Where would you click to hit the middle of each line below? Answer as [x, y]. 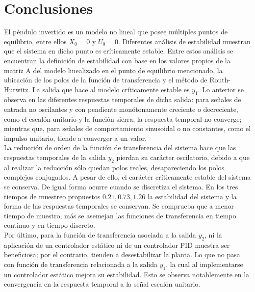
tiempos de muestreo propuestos [52, 196]
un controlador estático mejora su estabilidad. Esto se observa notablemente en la [127, 274]
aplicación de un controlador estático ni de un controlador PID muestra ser [117, 245]
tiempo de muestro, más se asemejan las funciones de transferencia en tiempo [120, 215]
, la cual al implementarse [204, 264]
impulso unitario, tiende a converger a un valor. [76, 138]
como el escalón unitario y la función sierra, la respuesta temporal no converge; [123, 119]
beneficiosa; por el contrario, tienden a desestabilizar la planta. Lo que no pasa [122, 254]
